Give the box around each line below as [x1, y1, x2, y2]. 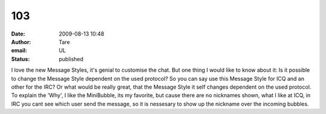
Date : [11, 30, 25, 37]
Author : [11, 38, 31, 45]
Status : [11, 55, 30, 63]
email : [11, 47, 27, 54]
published [59, 55, 84, 63]
